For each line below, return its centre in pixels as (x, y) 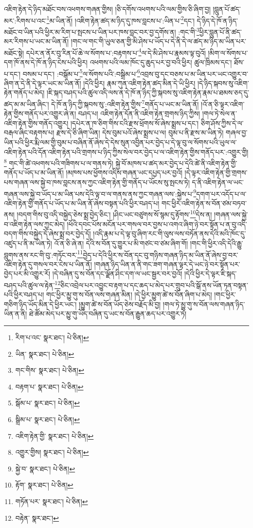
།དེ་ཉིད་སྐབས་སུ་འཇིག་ (223, 83)
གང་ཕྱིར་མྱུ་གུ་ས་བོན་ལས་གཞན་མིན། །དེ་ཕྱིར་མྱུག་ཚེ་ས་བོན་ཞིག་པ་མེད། (129, 294)
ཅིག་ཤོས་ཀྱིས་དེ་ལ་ (222, 123)
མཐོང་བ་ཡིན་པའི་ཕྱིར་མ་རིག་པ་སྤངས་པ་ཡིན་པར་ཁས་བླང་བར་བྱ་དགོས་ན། (90, 31)
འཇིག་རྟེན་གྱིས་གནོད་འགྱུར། (36, 123)
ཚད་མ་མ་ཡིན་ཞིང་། (27, 104)
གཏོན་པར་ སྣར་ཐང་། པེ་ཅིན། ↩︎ (52, 501)
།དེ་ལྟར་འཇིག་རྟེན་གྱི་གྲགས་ (216, 173)
